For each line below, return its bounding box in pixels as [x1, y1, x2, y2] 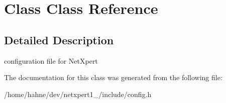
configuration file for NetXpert [4, 55, 98, 66]
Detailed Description [4, 32, 114, 47]
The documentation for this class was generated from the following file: [4, 72, 222, 83]
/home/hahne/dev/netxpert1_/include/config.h [4, 89, 152, 99]
